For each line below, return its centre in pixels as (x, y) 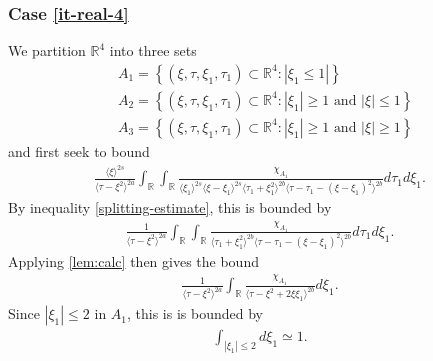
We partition (47, 50)
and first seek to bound (79, 150)
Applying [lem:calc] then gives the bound (133, 260)
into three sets (153, 50)
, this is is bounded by (195, 313)
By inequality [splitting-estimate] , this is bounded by (170, 207)
